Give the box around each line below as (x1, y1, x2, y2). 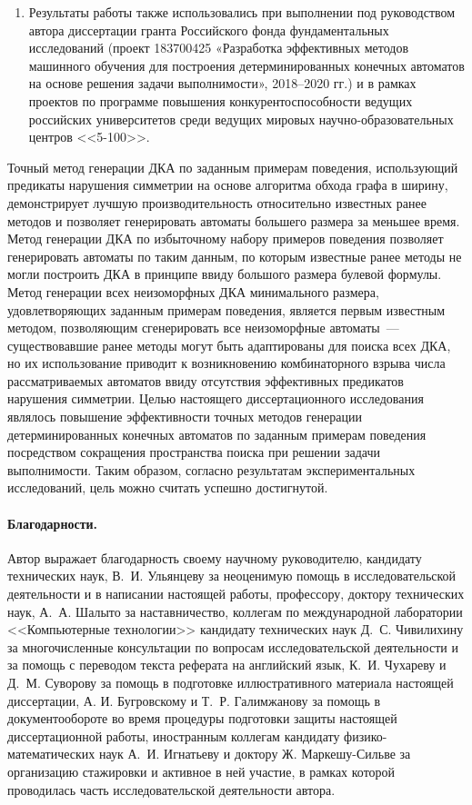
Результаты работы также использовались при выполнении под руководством (28, 3, 456, 21)
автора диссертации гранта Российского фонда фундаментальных (28, 20, 389, 39)
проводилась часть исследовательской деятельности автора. (7, 780, 336, 799)
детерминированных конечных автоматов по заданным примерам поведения (7, 424, 427, 443)
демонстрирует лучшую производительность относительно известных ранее (7, 193, 427, 212)
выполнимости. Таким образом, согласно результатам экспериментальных (7, 460, 416, 479)
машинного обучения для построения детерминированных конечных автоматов (28, 55, 465, 75)
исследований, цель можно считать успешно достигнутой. (7, 478, 328, 497)
